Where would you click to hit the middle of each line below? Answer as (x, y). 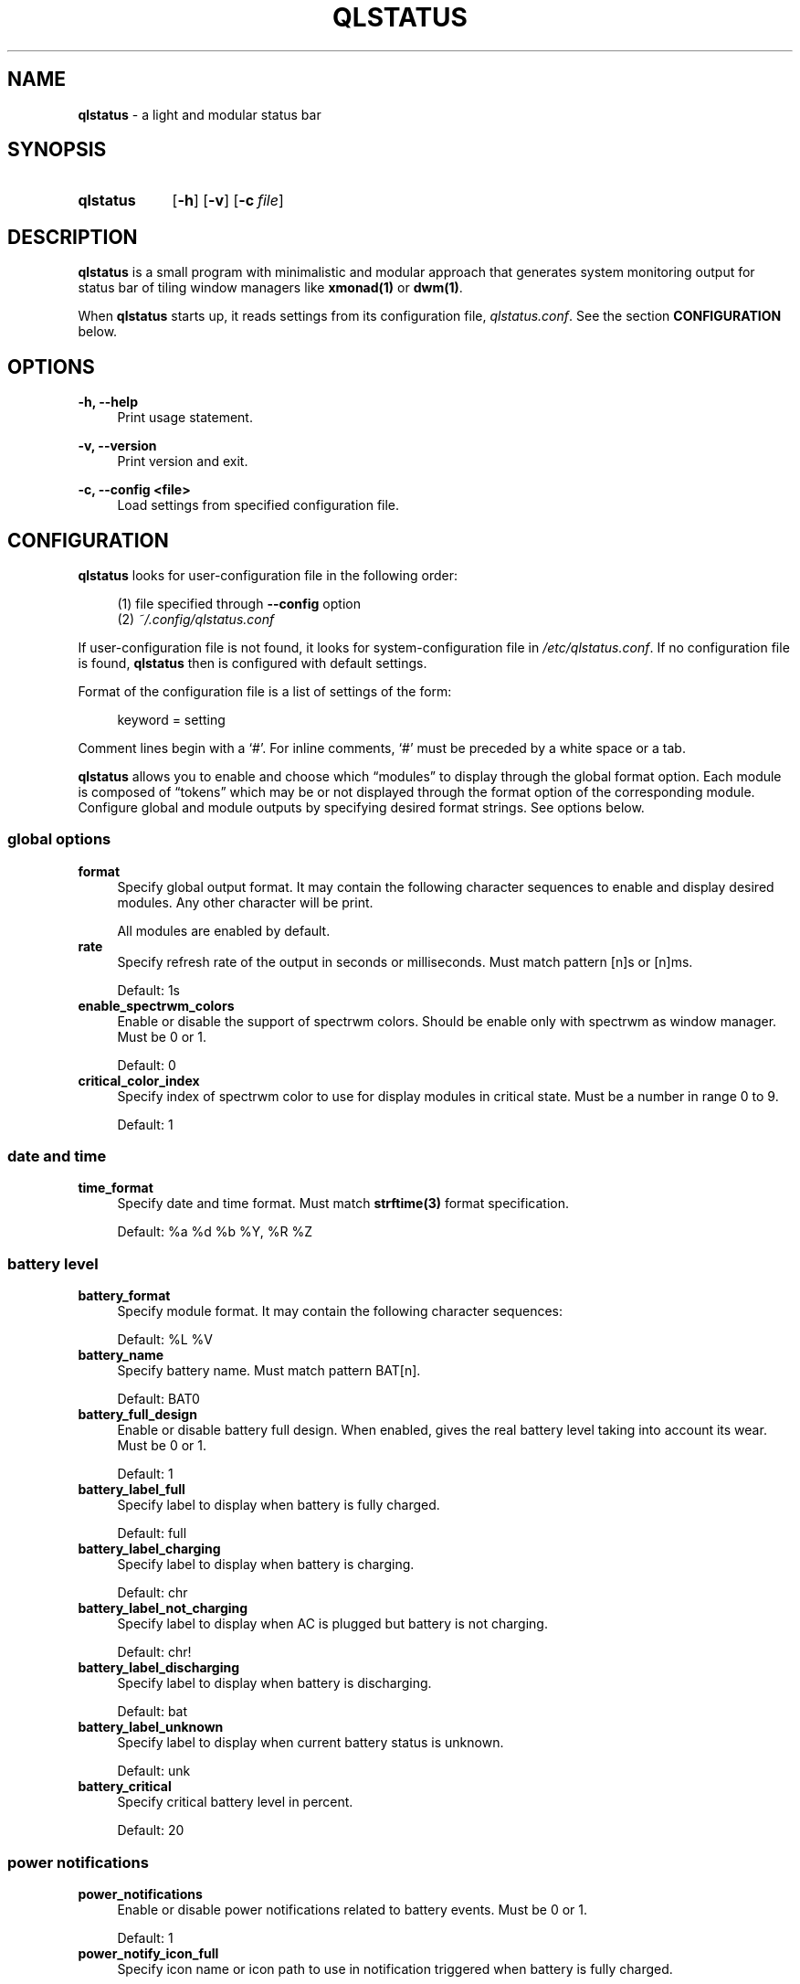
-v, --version (117, 446)
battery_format (124, 1296)
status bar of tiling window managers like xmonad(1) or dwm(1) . (270, 288)
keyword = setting (171, 719)
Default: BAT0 (158, 1399)
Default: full (152, 1533)
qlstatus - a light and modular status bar (200, 114)
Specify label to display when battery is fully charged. (279, 1505)
